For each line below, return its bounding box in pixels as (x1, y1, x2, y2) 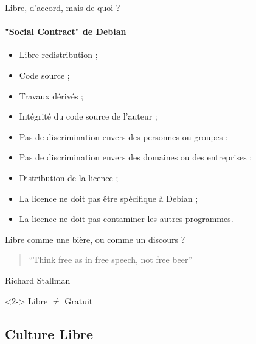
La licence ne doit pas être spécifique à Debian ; (19, 192, 198, 204)
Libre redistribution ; (19, 48, 98, 61)
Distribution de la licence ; (19, 171, 119, 184)
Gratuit (64, 294, 93, 307)
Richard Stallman (5, 273, 71, 286)
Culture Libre (5, 324, 94, 343)
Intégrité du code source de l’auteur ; (19, 110, 157, 123)
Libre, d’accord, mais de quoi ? (5, 1, 120, 13)
